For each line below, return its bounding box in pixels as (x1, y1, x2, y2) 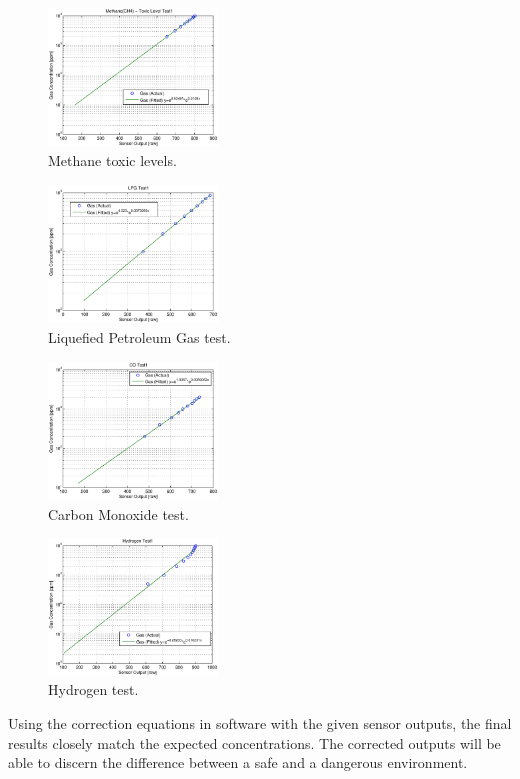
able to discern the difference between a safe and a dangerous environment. (8, 752, 468, 773)
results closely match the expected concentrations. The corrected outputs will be (8, 732, 501, 753)
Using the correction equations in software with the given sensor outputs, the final (8, 713, 512, 734)
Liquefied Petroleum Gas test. (48, 327, 231, 347)
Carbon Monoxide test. (48, 503, 189, 524)
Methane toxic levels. (48, 150, 177, 171)
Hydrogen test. (48, 679, 139, 700)
